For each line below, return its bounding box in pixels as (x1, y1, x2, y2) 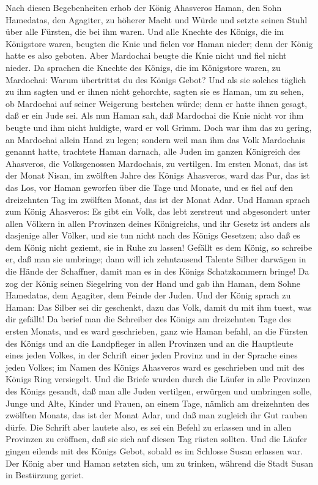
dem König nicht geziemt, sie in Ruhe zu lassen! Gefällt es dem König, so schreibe (6, 240, 312, 253)
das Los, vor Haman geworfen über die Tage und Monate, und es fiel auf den (6, 180, 293, 193)
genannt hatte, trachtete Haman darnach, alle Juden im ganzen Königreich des (6, 145, 301, 158)
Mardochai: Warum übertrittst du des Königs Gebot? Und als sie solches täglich (6, 73, 306, 86)
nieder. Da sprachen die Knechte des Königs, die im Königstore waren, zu (6, 61, 281, 73)
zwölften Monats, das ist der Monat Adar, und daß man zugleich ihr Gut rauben (6, 409, 308, 421)
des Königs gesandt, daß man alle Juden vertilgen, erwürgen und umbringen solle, (6, 385, 312, 397)
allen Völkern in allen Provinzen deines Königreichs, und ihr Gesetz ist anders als (6, 217, 310, 229)
